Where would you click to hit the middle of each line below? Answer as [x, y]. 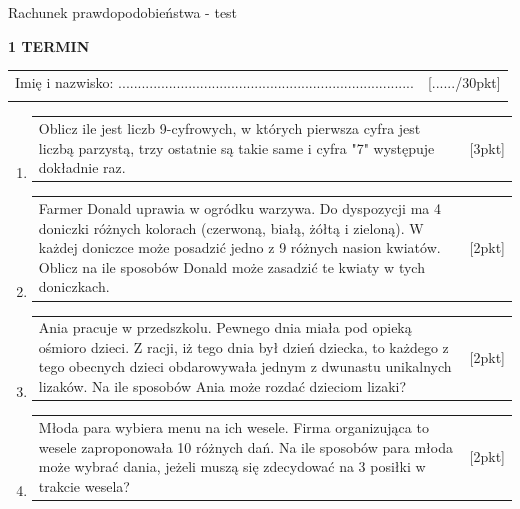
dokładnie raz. [82, 167]
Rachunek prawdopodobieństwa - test [123, 12]
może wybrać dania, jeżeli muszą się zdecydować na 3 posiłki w [232, 466]
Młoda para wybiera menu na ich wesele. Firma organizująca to [233, 426]
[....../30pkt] [464, 81]
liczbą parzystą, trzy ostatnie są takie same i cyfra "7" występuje [236, 147]
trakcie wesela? [84, 485]
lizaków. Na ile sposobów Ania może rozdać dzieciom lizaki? [222, 386]
